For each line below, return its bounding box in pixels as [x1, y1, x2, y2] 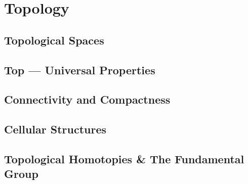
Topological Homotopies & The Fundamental [4, 151, 244, 166]
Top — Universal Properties [4, 62, 155, 77]
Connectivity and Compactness [4, 91, 171, 107]
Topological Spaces [4, 32, 104, 48]
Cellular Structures [4, 121, 107, 137]
